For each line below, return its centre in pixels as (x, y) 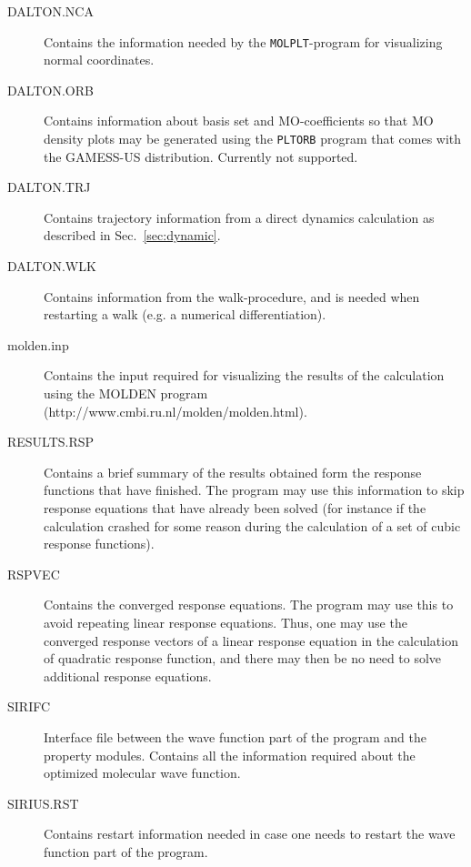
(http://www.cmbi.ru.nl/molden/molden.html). (175, 411)
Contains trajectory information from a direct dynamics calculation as (239, 217)
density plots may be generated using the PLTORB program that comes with (253, 139)
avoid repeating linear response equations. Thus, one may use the (225, 622)
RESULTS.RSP (51, 442)
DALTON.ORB (50, 90)
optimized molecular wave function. (142, 773)
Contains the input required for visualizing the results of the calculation (244, 375)
